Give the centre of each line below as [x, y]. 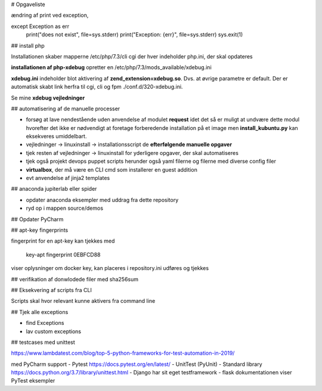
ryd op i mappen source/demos [65, 208]
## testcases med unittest [43, 342]
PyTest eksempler [33, 381]
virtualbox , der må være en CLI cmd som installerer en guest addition [112, 169]
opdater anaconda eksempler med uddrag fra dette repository [102, 200]
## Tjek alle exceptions [40, 312]
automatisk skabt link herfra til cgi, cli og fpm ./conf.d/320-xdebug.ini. [97, 87]
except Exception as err [40, 26]
